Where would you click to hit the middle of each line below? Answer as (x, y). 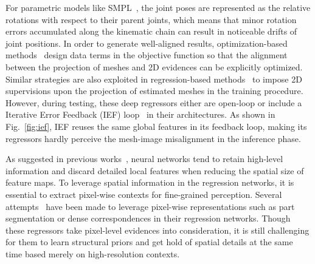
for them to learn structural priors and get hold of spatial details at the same (149, 242)
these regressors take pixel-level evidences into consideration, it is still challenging (157, 230)
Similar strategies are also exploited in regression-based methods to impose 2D (154, 79)
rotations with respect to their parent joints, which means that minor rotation (151, 19)
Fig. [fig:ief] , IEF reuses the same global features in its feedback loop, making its (156, 126)
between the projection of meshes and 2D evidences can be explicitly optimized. (154, 66)
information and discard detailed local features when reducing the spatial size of (155, 170)
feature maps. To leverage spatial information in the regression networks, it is (150, 182)
